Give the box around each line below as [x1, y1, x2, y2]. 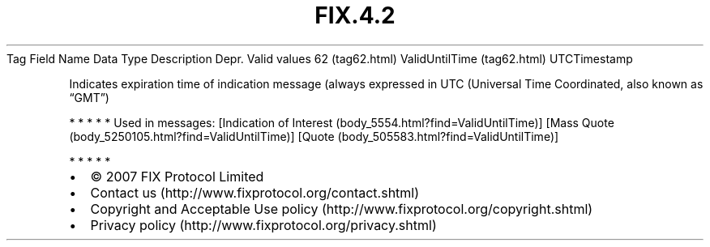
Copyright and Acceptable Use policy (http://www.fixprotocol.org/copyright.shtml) [90, 200, 593, 217]
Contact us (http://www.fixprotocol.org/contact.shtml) [90, 184, 420, 201]
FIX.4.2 [314, 2, 396, 29]
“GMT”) [69, 90, 109, 104]
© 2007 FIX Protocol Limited [90, 168, 264, 185]
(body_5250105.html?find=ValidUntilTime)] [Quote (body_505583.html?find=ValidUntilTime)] [69, 129, 559, 143]
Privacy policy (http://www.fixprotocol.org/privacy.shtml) [90, 216, 437, 233]
